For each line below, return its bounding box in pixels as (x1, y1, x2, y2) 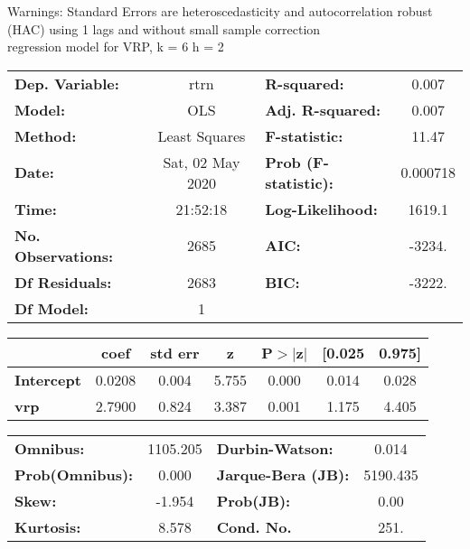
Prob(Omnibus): (14, 463, 134, 485)
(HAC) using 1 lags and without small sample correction (7, 19, 321, 38)
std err (150, 341, 200, 363)
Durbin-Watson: (216, 437, 334, 459)
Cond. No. (216, 516, 292, 537)
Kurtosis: (14, 516, 81, 537)
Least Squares (157, 125, 246, 146)
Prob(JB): (216, 489, 291, 511)
